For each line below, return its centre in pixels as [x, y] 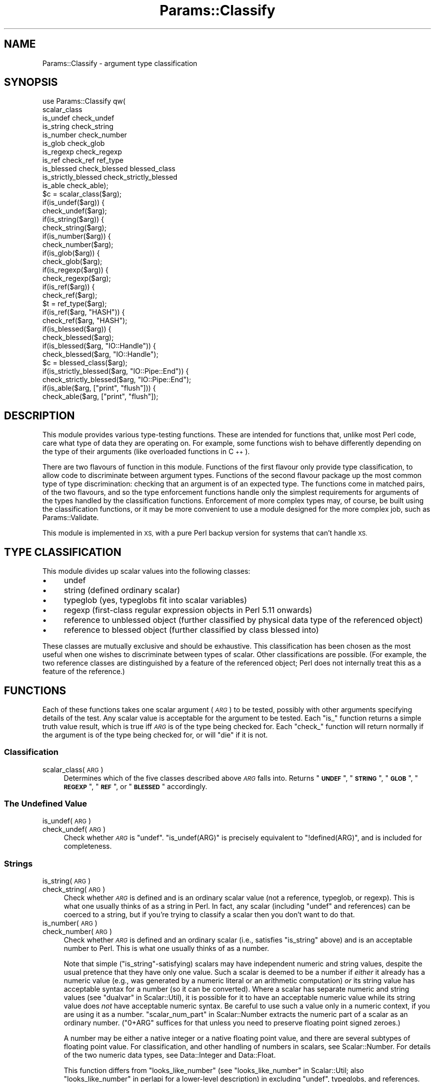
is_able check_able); [75, 186]
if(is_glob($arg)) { [71, 253]
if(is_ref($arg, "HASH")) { [84, 312]
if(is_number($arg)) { [77, 236]
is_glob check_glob [73, 143]
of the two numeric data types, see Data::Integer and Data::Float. [170, 1055]
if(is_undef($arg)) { [73, 203]
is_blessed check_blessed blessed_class [109, 169]
